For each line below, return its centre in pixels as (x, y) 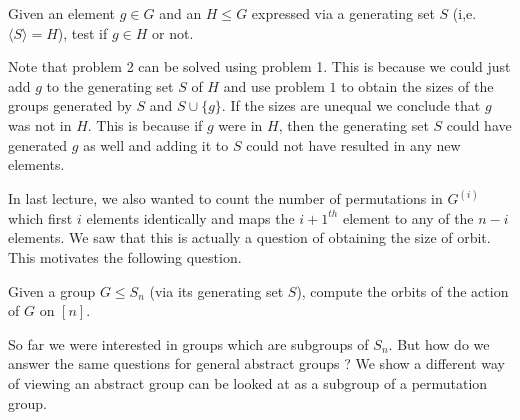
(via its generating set (216, 290)
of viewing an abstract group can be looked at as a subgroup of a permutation (248, 382)
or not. (173, 32)
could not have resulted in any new (353, 144)
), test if (82, 32)
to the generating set (110, 85)
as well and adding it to (156, 144)
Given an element (62, 13)
